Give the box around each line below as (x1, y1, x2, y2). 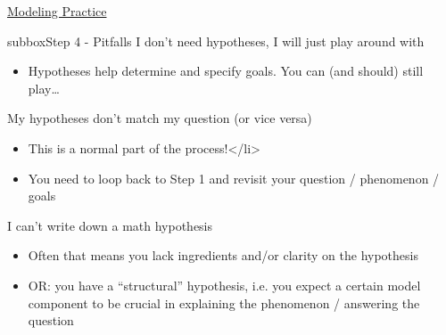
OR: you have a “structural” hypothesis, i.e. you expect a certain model (28, 275, 421, 294)
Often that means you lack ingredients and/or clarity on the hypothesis (28, 246, 418, 265)
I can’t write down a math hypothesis (7, 216, 213, 234)
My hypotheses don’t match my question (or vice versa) (7, 109, 312, 127)
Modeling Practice (7, 2, 107, 20)
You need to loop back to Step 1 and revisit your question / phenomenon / (28, 168, 440, 187)
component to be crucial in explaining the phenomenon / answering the (28, 293, 420, 312)
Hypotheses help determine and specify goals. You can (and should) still (28, 61, 424, 80)
